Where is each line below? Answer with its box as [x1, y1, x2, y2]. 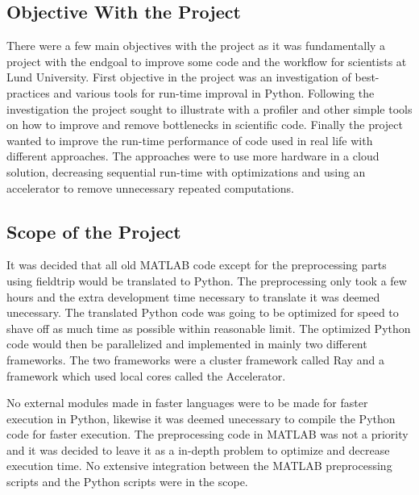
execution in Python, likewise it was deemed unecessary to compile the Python [6, 410, 396, 426]
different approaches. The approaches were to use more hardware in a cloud [6, 148, 380, 164]
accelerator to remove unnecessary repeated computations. [6, 179, 294, 196]
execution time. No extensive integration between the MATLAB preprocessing [6, 457, 392, 474]
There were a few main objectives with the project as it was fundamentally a [6, 37, 386, 54]
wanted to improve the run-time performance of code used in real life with [6, 131, 373, 148]
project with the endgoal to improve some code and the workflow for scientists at [6, 52, 407, 69]
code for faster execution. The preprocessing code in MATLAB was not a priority [6, 426, 409, 443]
